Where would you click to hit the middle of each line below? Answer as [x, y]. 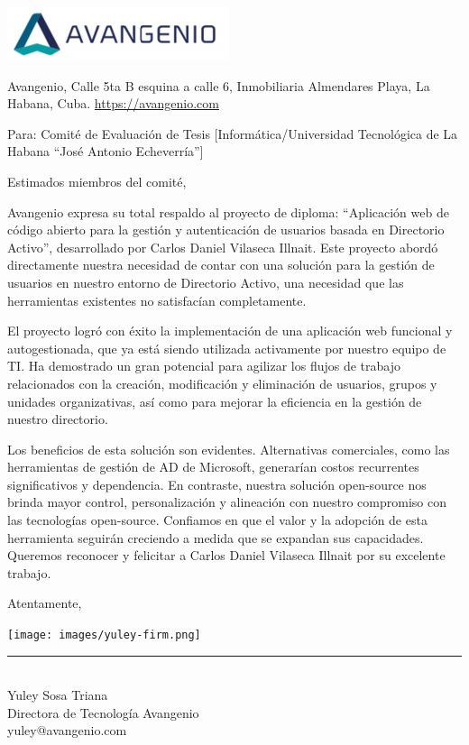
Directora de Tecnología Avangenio [103, 712]
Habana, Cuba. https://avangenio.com [113, 103]
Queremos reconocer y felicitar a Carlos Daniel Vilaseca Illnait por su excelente [226, 555]
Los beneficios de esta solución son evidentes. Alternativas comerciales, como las [229, 449]
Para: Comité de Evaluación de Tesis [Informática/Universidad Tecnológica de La [233, 133]
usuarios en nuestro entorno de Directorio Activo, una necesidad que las [206, 282]
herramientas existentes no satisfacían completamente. [157, 300]
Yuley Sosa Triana [58, 695]
